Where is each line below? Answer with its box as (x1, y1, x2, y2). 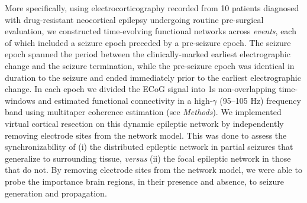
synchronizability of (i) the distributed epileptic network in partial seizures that (5, 140, 293, 153)
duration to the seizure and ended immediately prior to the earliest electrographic (5, 71, 301, 83)
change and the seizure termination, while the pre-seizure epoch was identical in (5, 59, 295, 71)
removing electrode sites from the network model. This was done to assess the (5, 129, 287, 141)
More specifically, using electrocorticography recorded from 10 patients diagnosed (5, 2, 299, 14)
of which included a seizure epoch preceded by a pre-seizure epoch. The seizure (5, 36, 291, 48)
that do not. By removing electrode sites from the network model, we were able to (5, 163, 302, 176)
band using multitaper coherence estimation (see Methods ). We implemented (5, 106, 282, 118)
